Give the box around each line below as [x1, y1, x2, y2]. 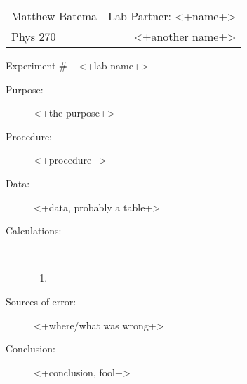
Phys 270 [11, 28, 56, 44]
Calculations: [6, 223, 62, 238]
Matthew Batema [11, 8, 97, 24]
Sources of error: [6, 293, 76, 308]
